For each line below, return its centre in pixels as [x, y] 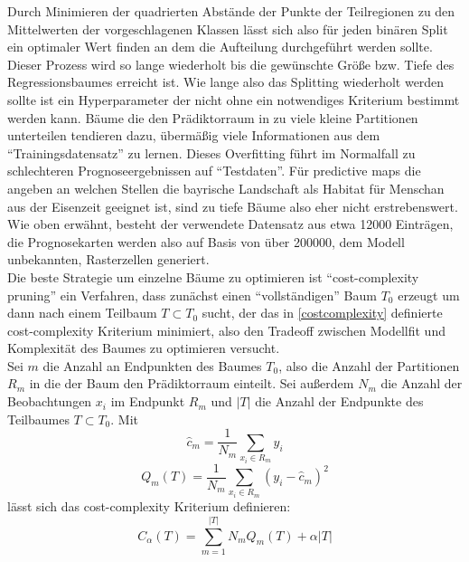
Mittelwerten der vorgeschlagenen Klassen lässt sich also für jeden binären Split [228, 29]
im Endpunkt [148, 401]
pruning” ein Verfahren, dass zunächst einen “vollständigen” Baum [192, 295]
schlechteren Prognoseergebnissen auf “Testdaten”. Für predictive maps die [214, 171]
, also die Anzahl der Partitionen [369, 365]
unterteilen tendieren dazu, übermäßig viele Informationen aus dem [194, 135]
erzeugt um [429, 295]
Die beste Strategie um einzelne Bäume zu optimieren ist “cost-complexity [213, 276]
